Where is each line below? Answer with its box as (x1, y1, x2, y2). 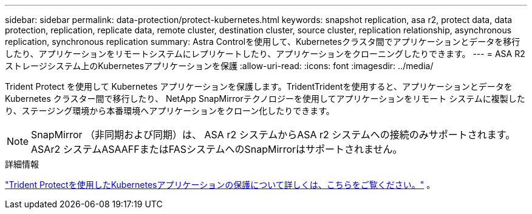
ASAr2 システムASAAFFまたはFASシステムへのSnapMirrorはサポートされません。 (31, 143, 403, 155)
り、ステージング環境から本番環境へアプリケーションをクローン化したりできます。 (5, 105, 335, 116)
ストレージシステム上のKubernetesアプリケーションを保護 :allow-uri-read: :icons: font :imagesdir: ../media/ (5, 61, 434, 71)
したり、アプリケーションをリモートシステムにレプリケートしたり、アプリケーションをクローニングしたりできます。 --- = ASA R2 (5, 48, 525, 59)
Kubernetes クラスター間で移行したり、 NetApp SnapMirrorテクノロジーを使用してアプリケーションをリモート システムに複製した (5, 93, 525, 104)
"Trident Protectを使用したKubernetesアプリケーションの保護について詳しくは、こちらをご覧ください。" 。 (5, 179, 435, 190)
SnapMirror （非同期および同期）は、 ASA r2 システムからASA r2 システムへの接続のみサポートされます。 (31, 129, 516, 141)
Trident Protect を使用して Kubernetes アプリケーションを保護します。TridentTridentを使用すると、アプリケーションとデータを (5, 81, 513, 92)
